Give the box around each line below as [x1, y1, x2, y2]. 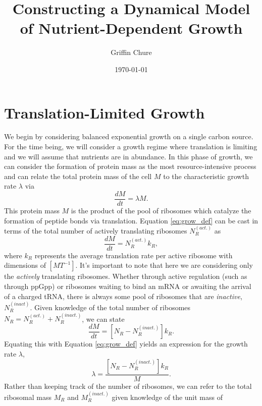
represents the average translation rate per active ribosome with [34, 250, 233, 260]
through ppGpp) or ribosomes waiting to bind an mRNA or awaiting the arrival [4, 280, 251, 291]
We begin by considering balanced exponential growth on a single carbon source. [4, 131, 253, 142]
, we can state [82, 313, 125, 324]
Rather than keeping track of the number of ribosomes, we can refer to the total [4, 380, 252, 391]
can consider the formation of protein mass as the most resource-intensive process [4, 161, 256, 171]
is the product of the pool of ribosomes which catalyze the [71, 205, 251, 216]
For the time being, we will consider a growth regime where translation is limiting [4, 141, 257, 152]
